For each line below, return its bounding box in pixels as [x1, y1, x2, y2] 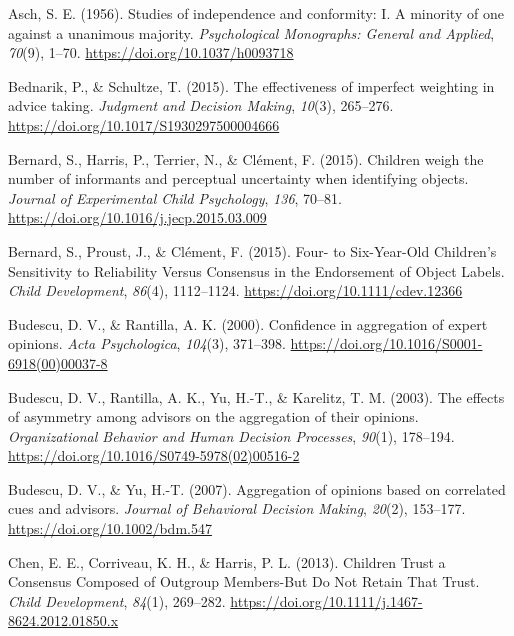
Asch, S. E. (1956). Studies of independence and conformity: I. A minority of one [8, 3, 504, 23]
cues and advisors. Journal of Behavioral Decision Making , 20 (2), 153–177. [8, 498, 466, 519]
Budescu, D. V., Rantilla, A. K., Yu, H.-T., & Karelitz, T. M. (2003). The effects [8, 386, 505, 407]
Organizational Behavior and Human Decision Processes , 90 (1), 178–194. [8, 425, 455, 446]
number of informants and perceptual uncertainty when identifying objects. [8, 168, 469, 189]
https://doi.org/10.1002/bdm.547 [8, 518, 212, 539]
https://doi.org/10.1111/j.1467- [230, 590, 423, 611]
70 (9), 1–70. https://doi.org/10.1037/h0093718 [8, 42, 294, 63]
